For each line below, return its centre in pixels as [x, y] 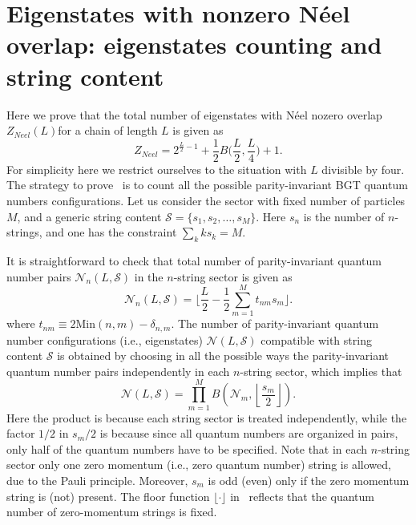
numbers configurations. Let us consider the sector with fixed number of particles [206, 200]
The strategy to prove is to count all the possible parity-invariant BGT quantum [207, 185]
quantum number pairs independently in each [118, 371]
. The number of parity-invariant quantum [275, 323]
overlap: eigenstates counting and [194, 44]
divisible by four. [363, 169]
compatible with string [316, 339]
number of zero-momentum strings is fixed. [112, 512]
